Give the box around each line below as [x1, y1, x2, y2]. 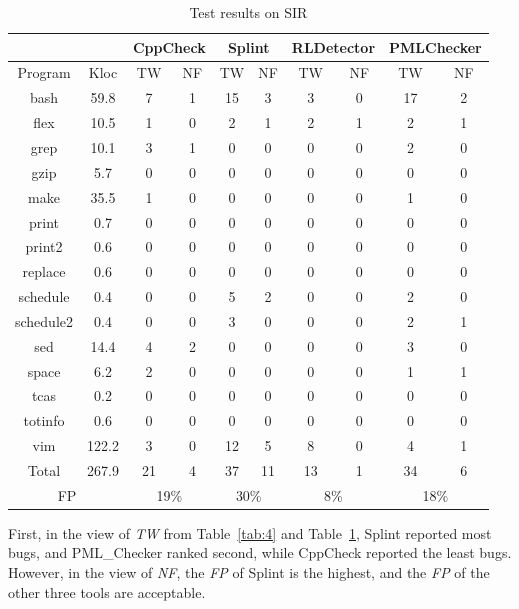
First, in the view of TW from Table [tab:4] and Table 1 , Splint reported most [8, 522, 492, 543]
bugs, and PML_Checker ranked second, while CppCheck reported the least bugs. [8, 542, 512, 563]
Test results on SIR [189, 2, 308, 22]
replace [22, 261, 66, 282]
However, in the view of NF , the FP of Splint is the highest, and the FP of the [8, 562, 490, 583]
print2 [25, 236, 63, 257]
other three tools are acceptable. [8, 581, 206, 602]
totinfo [23, 410, 65, 431]
